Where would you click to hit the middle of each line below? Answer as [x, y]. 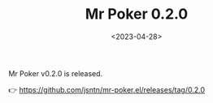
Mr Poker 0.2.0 [137, 14]
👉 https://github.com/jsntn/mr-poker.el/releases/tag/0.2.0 [107, 89]
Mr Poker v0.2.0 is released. [56, 73]
